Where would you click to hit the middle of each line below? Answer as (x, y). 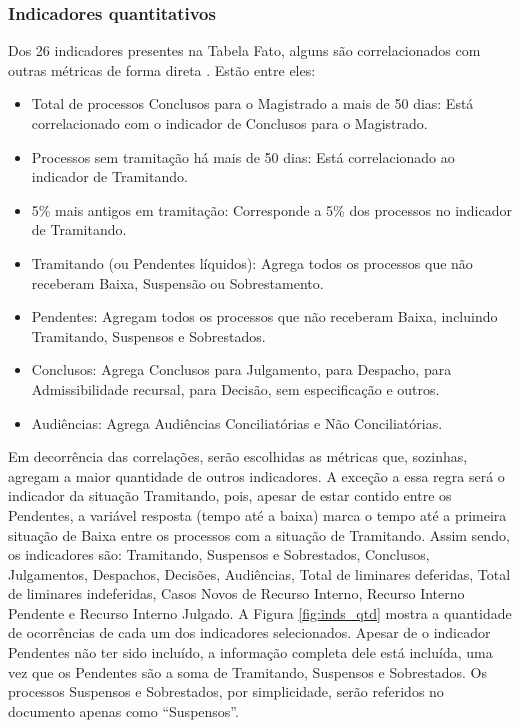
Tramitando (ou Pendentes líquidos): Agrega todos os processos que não (252, 262)
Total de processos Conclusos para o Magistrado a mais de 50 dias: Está (252, 103)
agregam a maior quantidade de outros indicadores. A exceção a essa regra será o (256, 475)
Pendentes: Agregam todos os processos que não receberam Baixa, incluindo (264, 316)
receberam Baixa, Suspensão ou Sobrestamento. (177, 282)
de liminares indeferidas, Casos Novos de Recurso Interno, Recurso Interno (236, 593)
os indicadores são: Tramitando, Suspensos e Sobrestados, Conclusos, (219, 554)
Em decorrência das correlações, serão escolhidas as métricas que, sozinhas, (238, 456)
